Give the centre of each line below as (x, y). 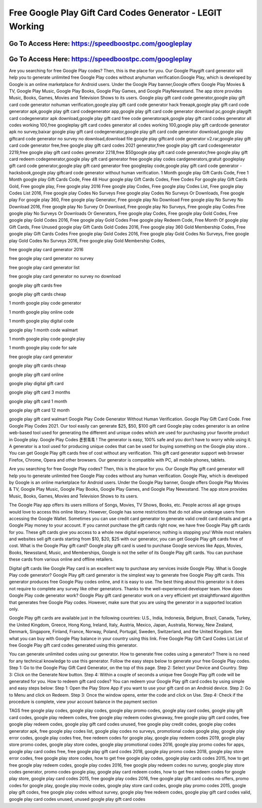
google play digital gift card (36, 383)
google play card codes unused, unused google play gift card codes (77, 799)
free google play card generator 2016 (46, 250)
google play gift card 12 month (39, 410)
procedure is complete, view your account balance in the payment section (83, 702)
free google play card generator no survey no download (65, 276)
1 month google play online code (41, 312)
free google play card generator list (44, 267)
